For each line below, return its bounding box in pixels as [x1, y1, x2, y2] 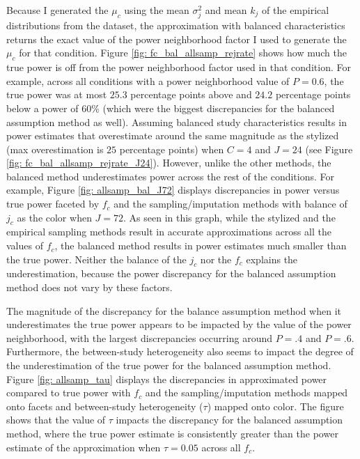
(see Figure [305, 141, 353, 156]
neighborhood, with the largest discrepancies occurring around [6, 330, 273, 345]
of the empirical [262, 3, 329, 17]
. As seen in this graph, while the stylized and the [123, 210, 336, 224]
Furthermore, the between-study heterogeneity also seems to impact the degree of [6, 344, 354, 359]
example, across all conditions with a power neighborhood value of [6, 73, 290, 88]
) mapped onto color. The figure [207, 398, 344, 413]
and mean [205, 3, 247, 17]
